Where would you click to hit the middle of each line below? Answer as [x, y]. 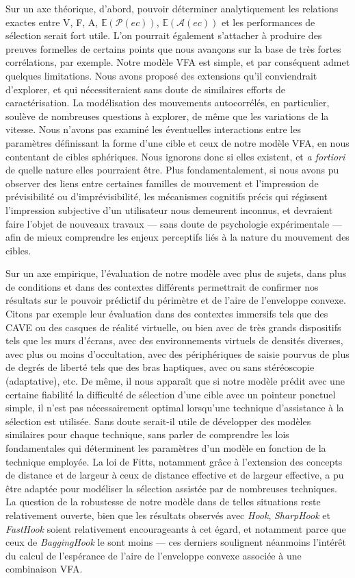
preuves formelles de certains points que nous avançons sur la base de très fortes [173, 48]
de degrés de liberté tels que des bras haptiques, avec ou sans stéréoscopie [160, 367]
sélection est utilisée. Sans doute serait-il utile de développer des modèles [158, 421]
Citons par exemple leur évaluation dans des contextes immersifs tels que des [167, 314]
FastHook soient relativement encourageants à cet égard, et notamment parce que [176, 528]
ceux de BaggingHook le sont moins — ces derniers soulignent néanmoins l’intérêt [176, 542]
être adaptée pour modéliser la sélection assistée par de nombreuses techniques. [171, 488]
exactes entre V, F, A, [52, 22]
